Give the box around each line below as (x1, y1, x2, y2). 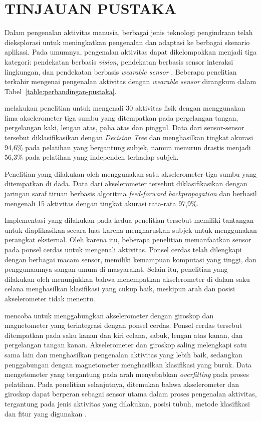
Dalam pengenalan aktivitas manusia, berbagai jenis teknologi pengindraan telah (5, 27, 253, 38)
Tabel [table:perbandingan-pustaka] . (5, 86, 117, 96)
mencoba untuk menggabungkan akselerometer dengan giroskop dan (5, 310, 214, 320)
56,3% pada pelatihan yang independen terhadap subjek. (5, 152, 179, 162)
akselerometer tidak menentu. (5, 293, 95, 303)
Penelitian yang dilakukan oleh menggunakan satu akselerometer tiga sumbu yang (5, 168, 256, 179)
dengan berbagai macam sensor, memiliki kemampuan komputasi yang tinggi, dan (5, 254, 256, 264)
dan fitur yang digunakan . (5, 408, 87, 418)
